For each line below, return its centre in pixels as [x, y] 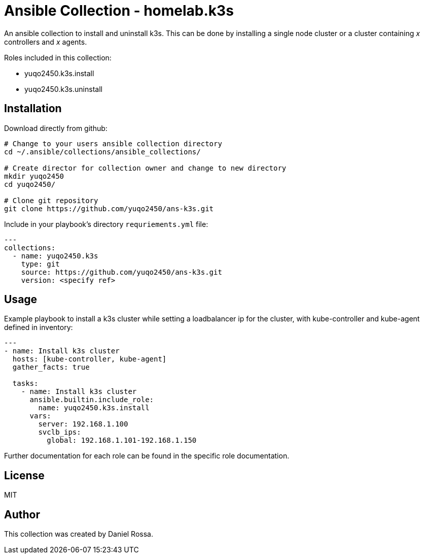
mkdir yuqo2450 [34, 176]
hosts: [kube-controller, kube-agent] [90, 359]
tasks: [25, 384]
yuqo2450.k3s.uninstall [63, 89]
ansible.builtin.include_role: [92, 400]
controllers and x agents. [46, 42]
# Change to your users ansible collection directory [113, 143]
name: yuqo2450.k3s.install [94, 408]
